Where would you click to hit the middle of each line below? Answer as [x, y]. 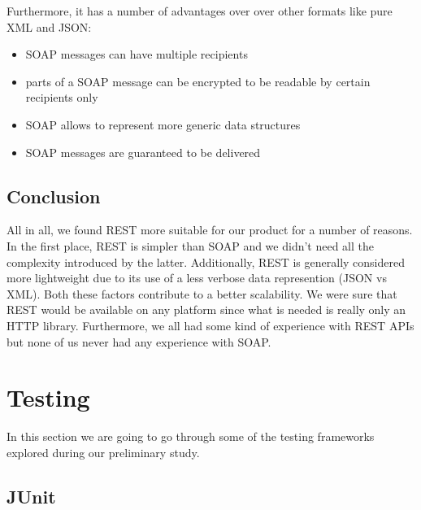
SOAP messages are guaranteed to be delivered [143, 152]
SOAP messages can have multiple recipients [137, 54]
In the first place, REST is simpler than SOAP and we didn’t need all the [191, 245]
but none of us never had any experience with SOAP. [139, 341]
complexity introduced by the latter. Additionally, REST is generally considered [206, 262]
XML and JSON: [49, 26]
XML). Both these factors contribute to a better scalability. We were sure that [202, 293]
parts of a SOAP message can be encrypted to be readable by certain [198, 81]
